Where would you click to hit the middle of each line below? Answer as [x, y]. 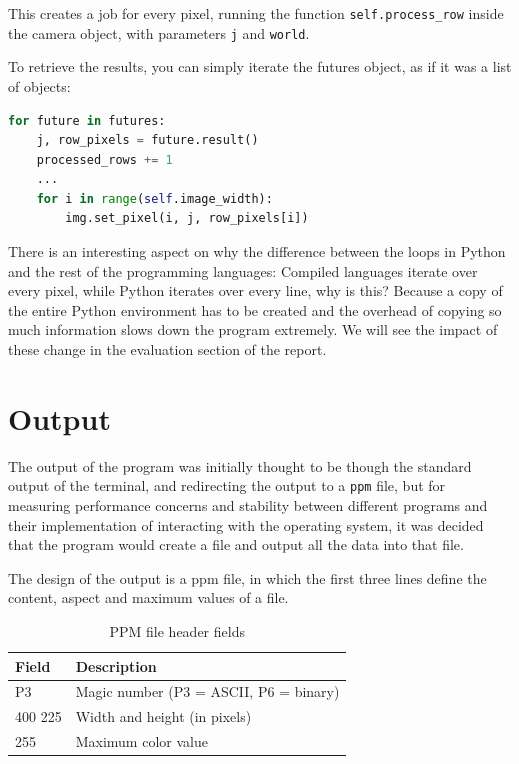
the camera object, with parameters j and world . [159, 32]
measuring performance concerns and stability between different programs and [248, 505]
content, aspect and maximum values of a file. [148, 597]
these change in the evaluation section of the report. [167, 349]
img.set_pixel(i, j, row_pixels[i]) [187, 218]
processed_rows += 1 [104, 159]
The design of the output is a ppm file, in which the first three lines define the [247, 577]
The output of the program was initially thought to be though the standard [240, 465]
